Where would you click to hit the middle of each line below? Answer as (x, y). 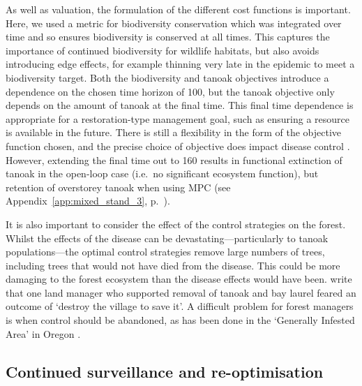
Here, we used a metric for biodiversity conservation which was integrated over (174, 23)
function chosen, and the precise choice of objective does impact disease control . (178, 146)
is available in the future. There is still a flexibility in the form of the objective (174, 132)
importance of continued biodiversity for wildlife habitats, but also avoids (163, 50)
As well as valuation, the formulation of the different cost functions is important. (178, 9)
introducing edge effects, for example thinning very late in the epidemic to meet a (180, 64)
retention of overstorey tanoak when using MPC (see (118, 187)
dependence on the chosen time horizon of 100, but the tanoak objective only (170, 91)
